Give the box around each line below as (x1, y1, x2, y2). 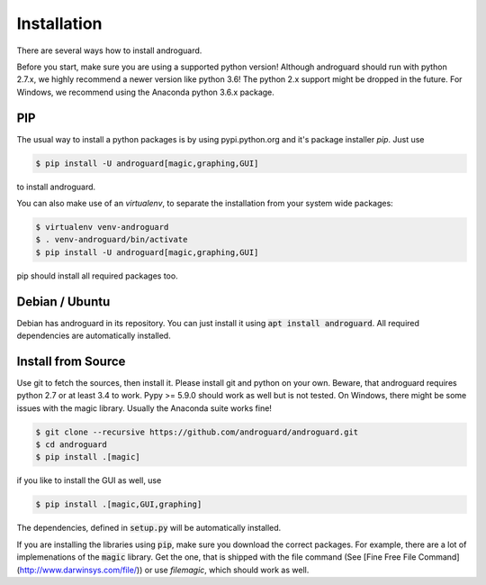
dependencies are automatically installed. (16, 330, 171, 342)
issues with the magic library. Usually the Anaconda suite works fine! (16, 402, 272, 414)
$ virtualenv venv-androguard (35, 222, 169, 232)
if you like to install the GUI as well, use (16, 475, 162, 486)
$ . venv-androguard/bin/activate (35, 234, 188, 245)
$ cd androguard (35, 440, 108, 450)
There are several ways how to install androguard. (16, 45, 202, 56)
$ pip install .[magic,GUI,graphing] (35, 499, 202, 509)
